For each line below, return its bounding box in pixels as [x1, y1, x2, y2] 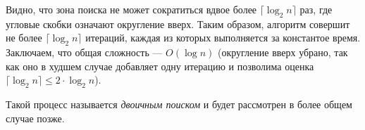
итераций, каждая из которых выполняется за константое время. [85, 30, 361, 45]
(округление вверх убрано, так [217, 45, 348, 60]
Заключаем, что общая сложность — [6, 45, 163, 60]
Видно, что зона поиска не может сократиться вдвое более [6, 2, 257, 16]
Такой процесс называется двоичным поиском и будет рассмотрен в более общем [6, 97, 352, 112]
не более [6, 30, 42, 45]
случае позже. [6, 110, 65, 125]
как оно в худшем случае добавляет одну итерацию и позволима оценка [6, 58, 314, 73]
